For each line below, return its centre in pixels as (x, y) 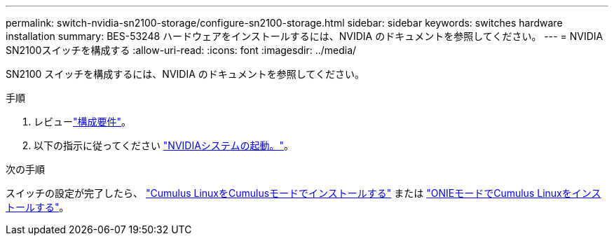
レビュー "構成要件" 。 (83, 122)
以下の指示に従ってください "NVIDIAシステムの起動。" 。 (164, 145)
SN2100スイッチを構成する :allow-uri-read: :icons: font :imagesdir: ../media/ (181, 50)
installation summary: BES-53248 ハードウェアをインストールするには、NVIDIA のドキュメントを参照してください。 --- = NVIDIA (305, 36)
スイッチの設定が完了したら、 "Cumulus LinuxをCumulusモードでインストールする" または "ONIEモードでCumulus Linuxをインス (303, 193)
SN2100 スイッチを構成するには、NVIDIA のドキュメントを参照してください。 (185, 74)
